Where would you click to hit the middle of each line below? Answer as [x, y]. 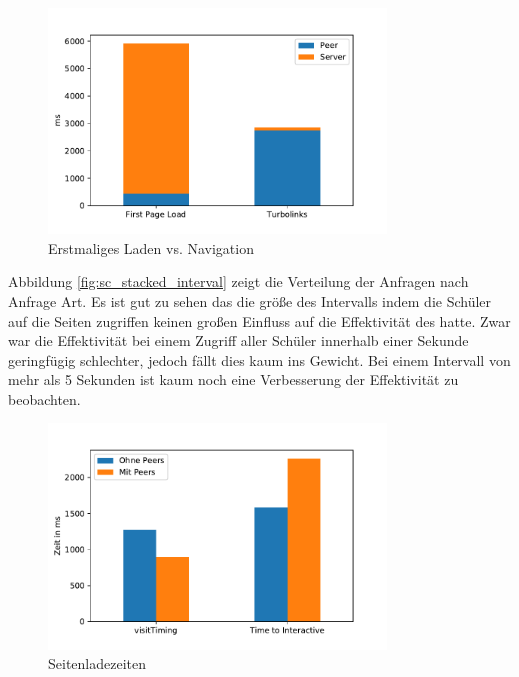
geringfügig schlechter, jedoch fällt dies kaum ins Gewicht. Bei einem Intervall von [259, 359]
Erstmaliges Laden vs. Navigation [151, 247]
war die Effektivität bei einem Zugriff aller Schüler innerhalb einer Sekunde [238, 340]
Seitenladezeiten [97, 663]
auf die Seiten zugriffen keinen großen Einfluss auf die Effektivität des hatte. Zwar [259, 320]
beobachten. [44, 398]
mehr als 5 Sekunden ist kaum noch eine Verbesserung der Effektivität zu [233, 379]
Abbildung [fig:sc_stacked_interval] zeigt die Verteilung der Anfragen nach [238, 281]
